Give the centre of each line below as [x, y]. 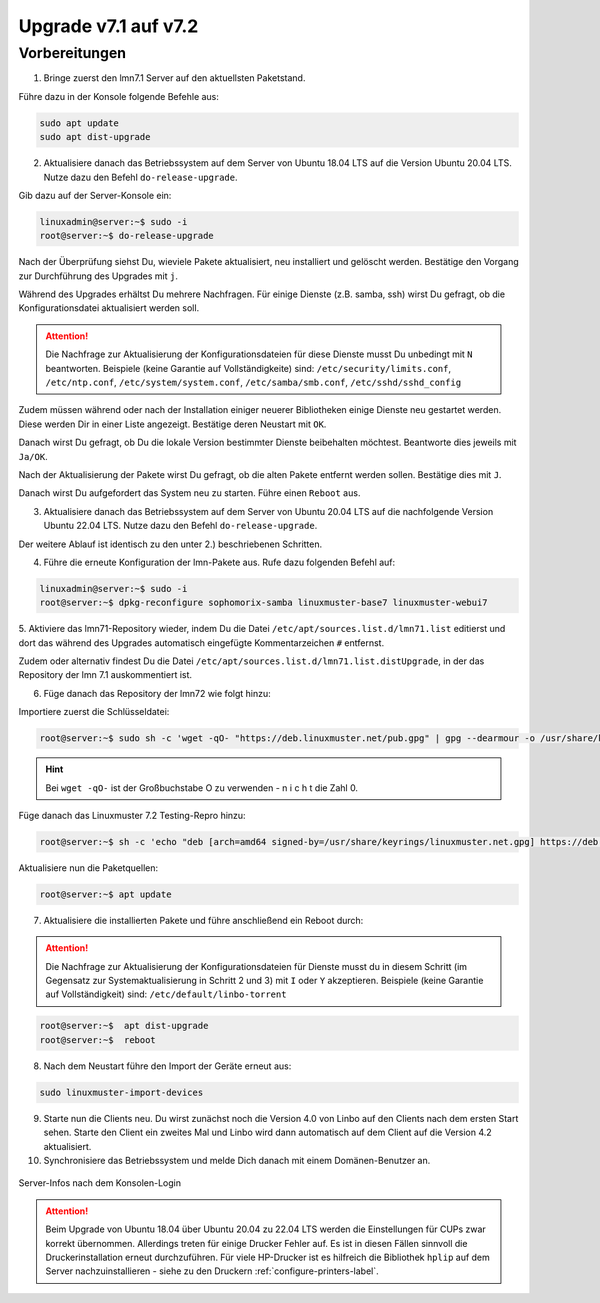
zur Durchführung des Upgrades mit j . [98, 276]
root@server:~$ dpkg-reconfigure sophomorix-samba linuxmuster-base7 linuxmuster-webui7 [264, 603]
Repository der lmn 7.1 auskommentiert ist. [105, 675]
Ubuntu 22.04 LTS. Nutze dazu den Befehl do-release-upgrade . [180, 526]
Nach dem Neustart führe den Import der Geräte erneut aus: [167, 1066]
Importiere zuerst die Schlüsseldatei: [94, 712]
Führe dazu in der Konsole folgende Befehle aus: [119, 96]
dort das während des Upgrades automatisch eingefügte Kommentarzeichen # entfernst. [201, 642]
